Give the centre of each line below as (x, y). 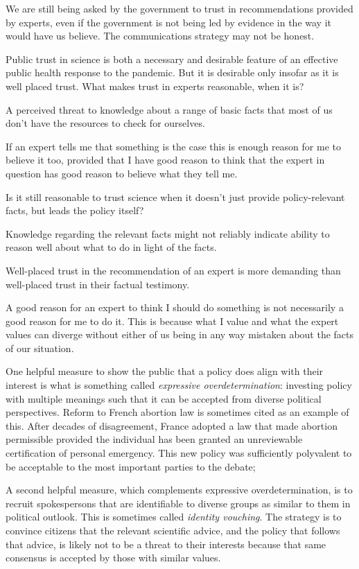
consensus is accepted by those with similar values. (113, 558)
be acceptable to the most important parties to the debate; (131, 466)
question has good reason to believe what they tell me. (122, 173)
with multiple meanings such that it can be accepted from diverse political (164, 398)
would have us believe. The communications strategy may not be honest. (160, 36)
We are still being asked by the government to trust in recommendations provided (179, 8)
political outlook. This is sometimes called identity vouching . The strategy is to (174, 517)
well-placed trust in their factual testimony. (98, 284)
